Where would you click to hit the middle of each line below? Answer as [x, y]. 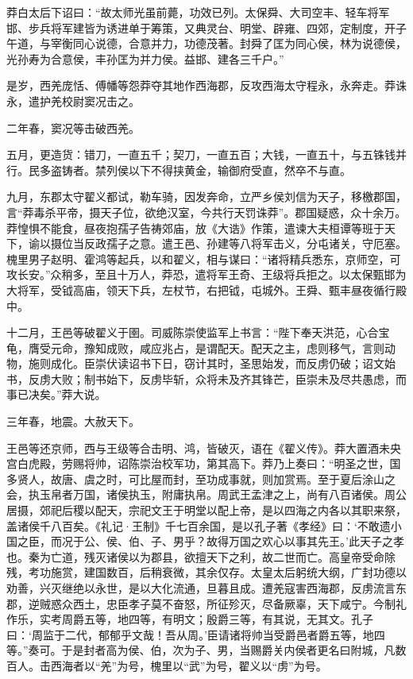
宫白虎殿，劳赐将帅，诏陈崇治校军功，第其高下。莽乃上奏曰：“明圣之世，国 [204, 463]
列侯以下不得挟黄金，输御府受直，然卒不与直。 [228, 170]
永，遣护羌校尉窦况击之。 [73, 100]
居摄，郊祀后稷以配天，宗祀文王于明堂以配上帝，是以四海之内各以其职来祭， [206, 510]
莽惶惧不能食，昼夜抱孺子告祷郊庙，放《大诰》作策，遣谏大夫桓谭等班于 [195, 228]
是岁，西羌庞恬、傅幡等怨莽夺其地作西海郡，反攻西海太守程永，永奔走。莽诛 [206, 85]
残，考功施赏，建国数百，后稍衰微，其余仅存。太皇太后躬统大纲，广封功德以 [206, 572]
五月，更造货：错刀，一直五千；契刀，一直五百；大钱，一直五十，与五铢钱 [201, 154]
